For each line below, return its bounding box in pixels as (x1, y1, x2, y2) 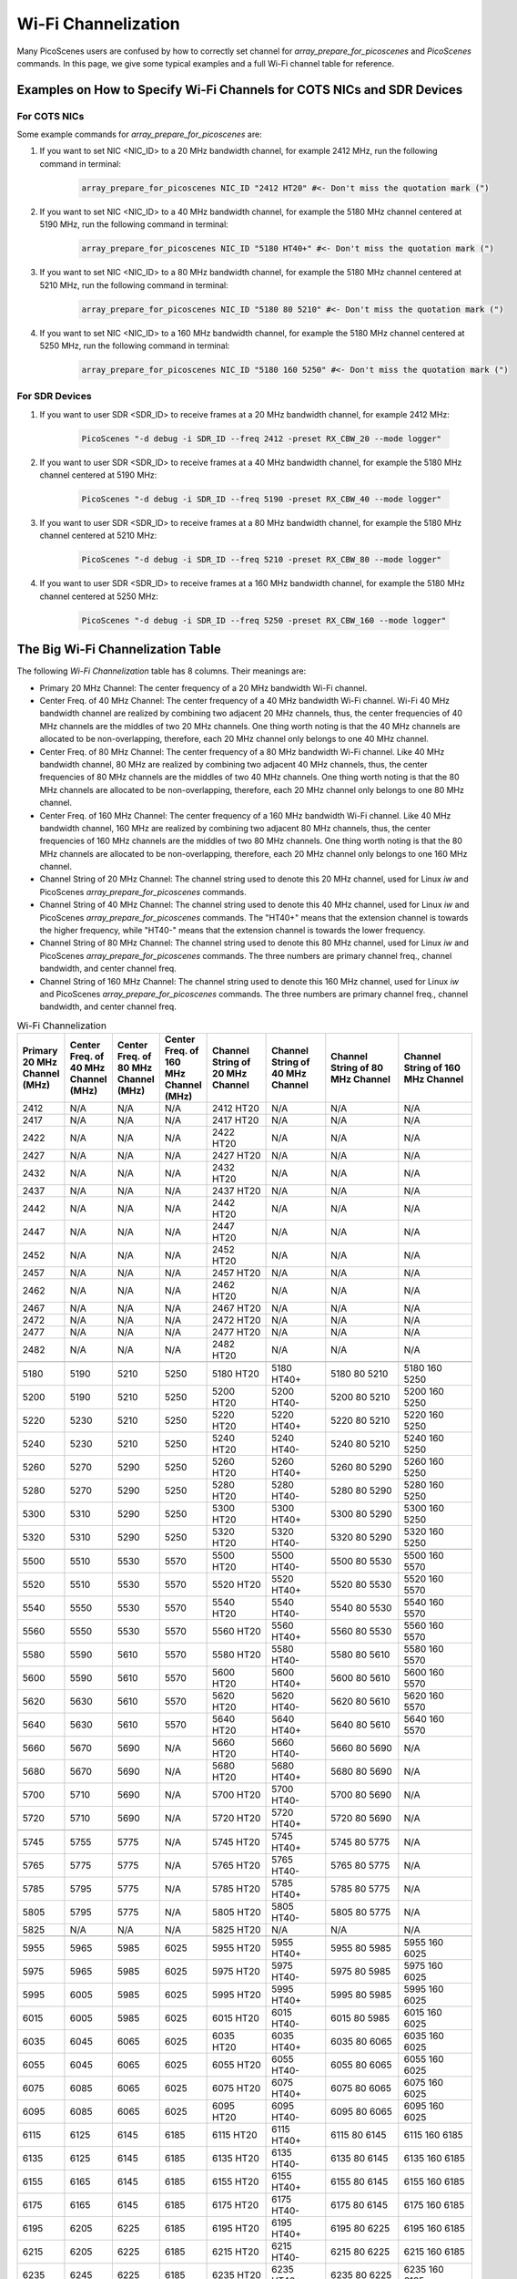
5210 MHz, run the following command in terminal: (39, 279, 228, 291)
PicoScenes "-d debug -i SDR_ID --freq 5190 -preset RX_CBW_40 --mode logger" (81, 494, 441, 505)
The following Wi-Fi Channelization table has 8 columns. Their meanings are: (16, 665, 307, 676)
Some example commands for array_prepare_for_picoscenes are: (16, 129, 263, 140)
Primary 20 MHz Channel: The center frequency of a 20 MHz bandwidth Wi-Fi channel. (39, 682, 368, 693)
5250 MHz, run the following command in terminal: (39, 340, 230, 351)
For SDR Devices (16, 390, 92, 403)
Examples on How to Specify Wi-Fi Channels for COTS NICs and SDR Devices (16, 82, 463, 98)
